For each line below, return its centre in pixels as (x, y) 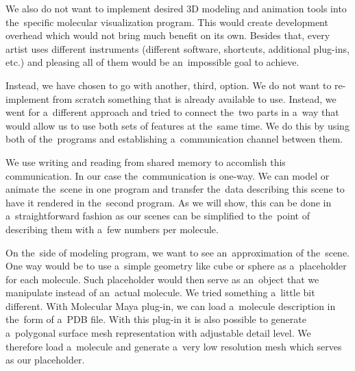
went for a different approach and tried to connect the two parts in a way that (172, 112)
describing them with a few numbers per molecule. (112, 229)
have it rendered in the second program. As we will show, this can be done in (169, 202)
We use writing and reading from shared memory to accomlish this (146, 161)
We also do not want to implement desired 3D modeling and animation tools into (176, 8)
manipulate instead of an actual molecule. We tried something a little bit (160, 292)
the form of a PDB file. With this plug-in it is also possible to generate (156, 319)
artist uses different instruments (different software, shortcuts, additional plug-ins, (177, 48)
